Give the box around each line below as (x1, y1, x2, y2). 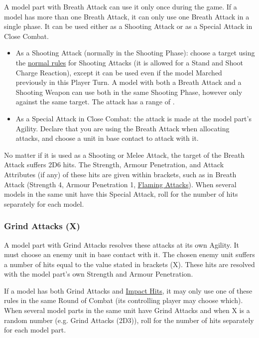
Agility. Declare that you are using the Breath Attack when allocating (15, 123, 230, 133)
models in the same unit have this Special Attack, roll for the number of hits (4, 189, 238, 199)
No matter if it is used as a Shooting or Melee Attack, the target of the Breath (4, 149, 245, 160)
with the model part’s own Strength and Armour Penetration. (4, 269, 193, 279)
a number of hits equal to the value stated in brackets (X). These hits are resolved (4, 259, 255, 269)
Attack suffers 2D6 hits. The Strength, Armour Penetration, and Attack (4, 159, 224, 170)
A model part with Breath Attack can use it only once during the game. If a (4, 1, 237, 11)
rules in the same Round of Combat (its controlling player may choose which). (4, 295, 243, 306)
